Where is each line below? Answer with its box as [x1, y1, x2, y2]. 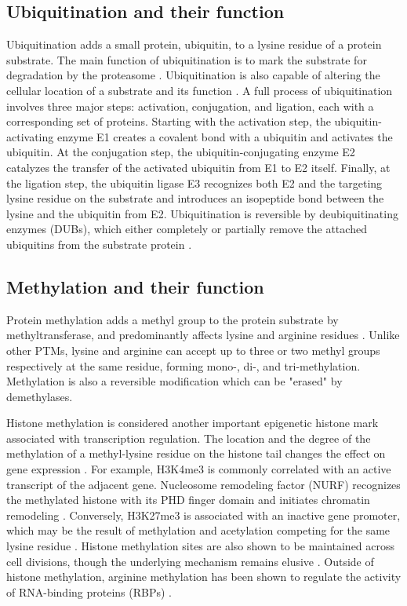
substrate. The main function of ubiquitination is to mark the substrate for [6, 51, 367, 68]
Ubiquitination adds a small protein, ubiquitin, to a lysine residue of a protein [6, 36, 382, 53]
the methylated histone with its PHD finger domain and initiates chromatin [6, 491, 370, 508]
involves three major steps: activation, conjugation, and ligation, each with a [6, 97, 374, 114]
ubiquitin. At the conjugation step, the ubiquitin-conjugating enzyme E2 [6, 144, 355, 160]
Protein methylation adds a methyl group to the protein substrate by [6, 311, 339, 327]
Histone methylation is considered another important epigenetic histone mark [6, 414, 379, 431]
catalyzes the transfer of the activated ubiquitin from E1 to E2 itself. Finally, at [6, 159, 391, 175]
